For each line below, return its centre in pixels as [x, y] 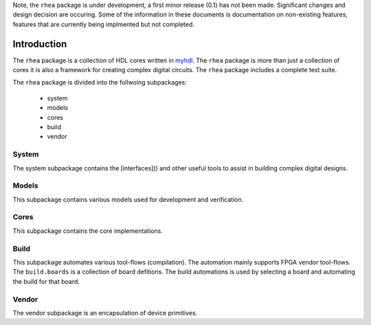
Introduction [40, 44]
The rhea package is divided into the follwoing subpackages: [100, 82]
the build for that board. [46, 281]
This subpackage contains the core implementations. [88, 231]
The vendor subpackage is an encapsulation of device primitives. [105, 313]
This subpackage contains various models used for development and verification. [128, 199]
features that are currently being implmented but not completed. [104, 24]
